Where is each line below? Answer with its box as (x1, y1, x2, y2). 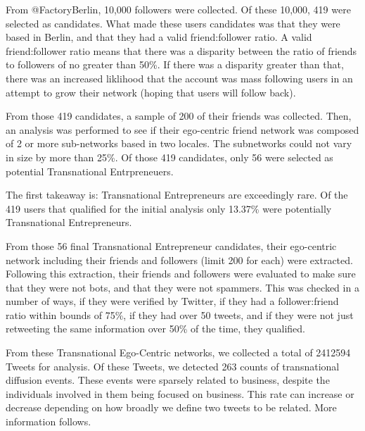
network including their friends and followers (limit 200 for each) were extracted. (6, 252, 353, 267)
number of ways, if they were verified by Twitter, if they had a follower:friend (6, 294, 339, 308)
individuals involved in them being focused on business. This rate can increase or (6, 386, 354, 401)
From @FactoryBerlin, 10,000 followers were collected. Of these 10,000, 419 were (6, 2, 351, 16)
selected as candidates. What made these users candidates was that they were (6, 15, 340, 30)
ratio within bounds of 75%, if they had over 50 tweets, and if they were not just (6, 307, 354, 322)
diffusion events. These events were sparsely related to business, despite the (6, 373, 330, 387)
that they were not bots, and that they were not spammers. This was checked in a (6, 280, 359, 294)
